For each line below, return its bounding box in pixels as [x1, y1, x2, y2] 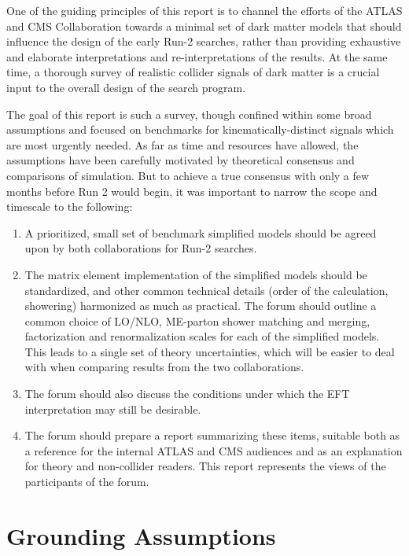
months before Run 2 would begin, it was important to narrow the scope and [6, 182, 378, 199]
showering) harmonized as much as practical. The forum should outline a [24, 297, 377, 314]
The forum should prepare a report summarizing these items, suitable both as [24, 427, 400, 444]
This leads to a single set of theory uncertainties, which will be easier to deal [24, 343, 395, 359]
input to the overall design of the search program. [6, 79, 246, 95]
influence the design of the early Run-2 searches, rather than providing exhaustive [6, 33, 401, 50]
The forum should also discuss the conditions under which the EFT [24, 385, 350, 402]
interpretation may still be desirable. [24, 400, 201, 417]
